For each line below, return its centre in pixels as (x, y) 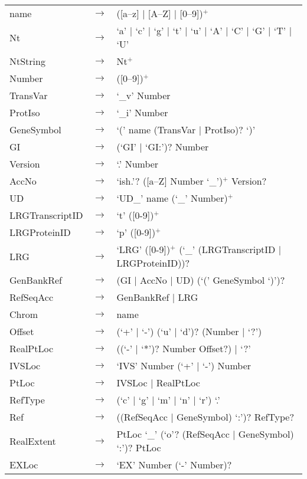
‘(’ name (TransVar (156, 129)
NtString (27, 61)
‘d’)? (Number (209, 331)
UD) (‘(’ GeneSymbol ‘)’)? (230, 280)
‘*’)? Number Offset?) (187, 348)
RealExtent (33, 441)
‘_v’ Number (143, 95)
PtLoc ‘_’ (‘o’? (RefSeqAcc (173, 434)
